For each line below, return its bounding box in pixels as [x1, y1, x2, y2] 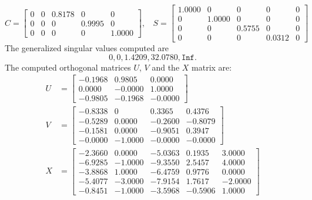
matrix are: [192, 61, 232, 73]
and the [152, 61, 180, 73]
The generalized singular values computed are [5, 42, 169, 54]
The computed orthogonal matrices [5, 61, 131, 73]
